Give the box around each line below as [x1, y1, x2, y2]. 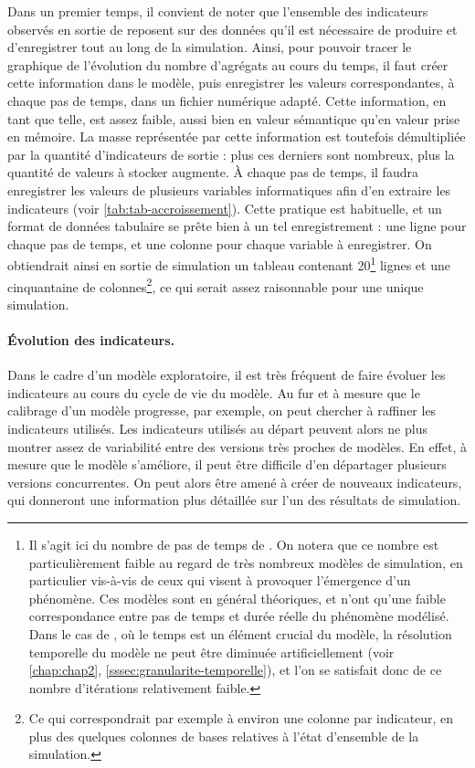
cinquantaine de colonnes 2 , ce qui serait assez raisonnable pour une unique [7, 274, 424, 296]
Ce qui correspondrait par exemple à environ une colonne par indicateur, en [28, 709, 454, 728]
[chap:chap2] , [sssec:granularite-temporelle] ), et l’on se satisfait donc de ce [28, 660, 442, 679]
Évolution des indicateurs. [7, 331, 175, 349]
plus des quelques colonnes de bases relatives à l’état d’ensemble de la [28, 726, 419, 745]
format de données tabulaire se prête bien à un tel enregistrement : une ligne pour [7, 216, 467, 236]
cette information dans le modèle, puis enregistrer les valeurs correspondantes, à [7, 73, 455, 92]
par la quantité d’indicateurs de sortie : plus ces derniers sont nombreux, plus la [7, 144, 455, 163]
